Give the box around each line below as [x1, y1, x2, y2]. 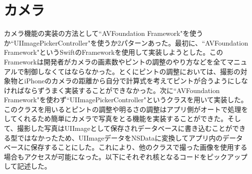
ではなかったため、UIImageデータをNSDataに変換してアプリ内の [17, 132, 222, 142]
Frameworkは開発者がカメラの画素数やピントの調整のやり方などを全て [4, 56, 227, 66]
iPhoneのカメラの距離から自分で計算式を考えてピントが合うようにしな [24, 76, 248, 86]
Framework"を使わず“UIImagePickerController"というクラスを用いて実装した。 [4, 95, 248, 105]
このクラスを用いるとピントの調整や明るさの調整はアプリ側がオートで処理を [4, 104, 248, 114]
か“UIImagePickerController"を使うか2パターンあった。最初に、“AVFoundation [4, 37, 248, 47]
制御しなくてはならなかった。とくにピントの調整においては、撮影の [24, 66, 241, 76]
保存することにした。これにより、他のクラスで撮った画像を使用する [31, 142, 248, 152]
